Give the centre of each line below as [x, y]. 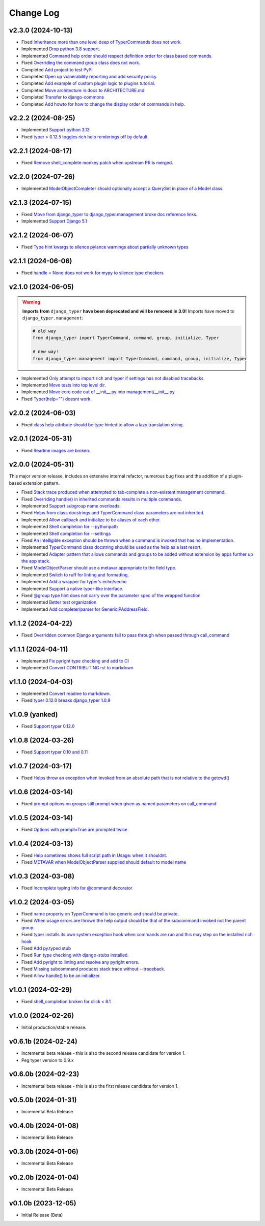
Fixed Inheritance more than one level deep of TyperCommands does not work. [102, 42]
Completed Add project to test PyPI [57, 69]
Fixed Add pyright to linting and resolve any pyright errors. [80, 962]
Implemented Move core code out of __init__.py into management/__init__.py [98, 392]
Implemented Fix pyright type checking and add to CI [75, 661]
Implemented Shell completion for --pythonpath [70, 527]
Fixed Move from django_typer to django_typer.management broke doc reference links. [109, 214]
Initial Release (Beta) [42, 1215]
